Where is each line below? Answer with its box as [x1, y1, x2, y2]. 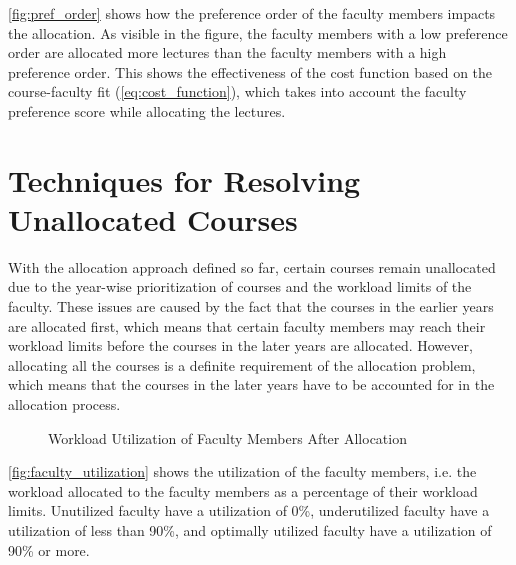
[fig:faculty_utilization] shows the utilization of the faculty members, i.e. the [8, 461, 477, 482]
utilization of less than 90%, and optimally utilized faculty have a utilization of [8, 520, 492, 540]
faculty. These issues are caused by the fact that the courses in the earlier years [8, 296, 494, 317]
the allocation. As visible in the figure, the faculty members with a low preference [8, 22, 508, 43]
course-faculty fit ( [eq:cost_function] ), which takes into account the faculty [8, 81, 467, 102]
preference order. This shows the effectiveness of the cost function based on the [8, 61, 493, 82]
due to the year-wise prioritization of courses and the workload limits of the [8, 276, 472, 297]
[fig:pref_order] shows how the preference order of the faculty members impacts [8, 3, 496, 23]
